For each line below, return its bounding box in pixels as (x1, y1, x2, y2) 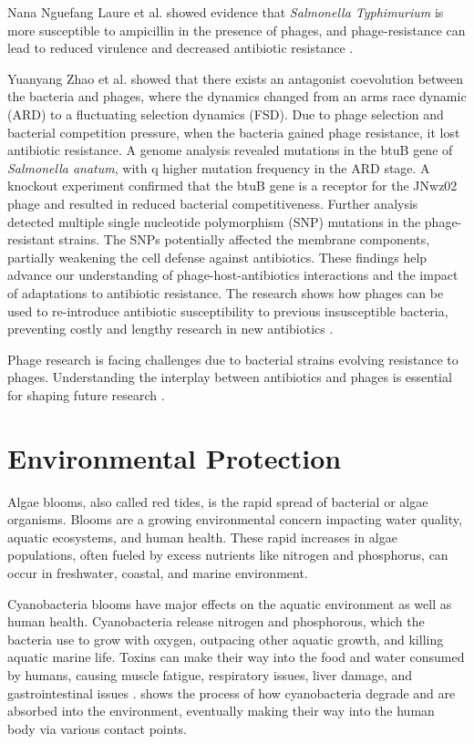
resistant (7, 230, 55, 249)
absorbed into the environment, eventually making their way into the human (7, 701, 435, 720)
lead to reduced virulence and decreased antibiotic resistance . (7, 38, 354, 57)
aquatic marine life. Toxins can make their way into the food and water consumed (7, 647, 465, 666)
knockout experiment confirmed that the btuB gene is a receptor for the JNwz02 (7, 176, 458, 195)
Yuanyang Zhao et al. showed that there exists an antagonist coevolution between (7, 68, 464, 88)
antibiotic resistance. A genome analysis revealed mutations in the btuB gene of (7, 140, 453, 160)
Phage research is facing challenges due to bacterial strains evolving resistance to (7, 349, 459, 368)
